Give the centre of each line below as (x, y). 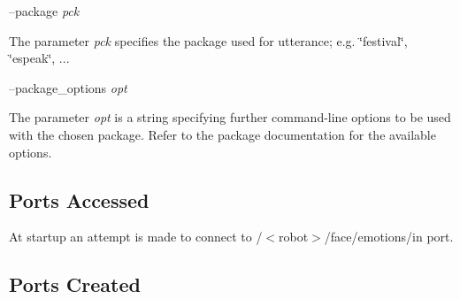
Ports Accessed (79, 199)
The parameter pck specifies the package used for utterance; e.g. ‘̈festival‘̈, (208, 40)
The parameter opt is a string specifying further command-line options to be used (230, 117)
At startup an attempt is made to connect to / (136, 237)
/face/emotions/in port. (389, 237)
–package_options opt (68, 87)
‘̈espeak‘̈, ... (39, 58)
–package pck (44, 11)
